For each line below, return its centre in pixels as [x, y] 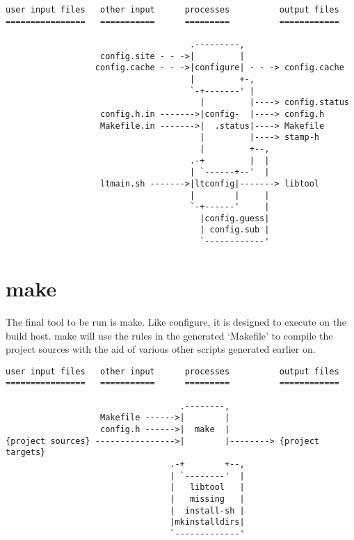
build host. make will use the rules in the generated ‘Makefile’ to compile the [169, 335]
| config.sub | [235, 230]
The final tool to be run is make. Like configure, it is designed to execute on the [176, 321]
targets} [26, 453]
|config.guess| [235, 218]
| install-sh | [207, 510]
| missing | [207, 499]
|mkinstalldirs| [207, 522]
